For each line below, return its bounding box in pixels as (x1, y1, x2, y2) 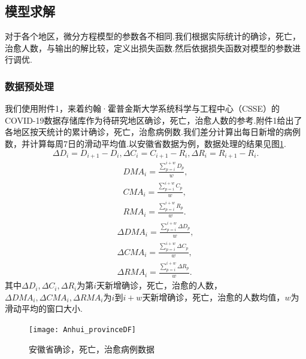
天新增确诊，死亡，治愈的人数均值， (142, 290, 285, 303)
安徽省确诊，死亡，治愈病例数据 (29, 342, 154, 355)
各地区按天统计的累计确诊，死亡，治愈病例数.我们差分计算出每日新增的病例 (5, 125, 301, 138)
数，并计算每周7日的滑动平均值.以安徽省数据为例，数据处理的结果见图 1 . (5, 137, 286, 149)
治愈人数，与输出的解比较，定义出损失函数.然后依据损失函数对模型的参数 (5, 41, 292, 54)
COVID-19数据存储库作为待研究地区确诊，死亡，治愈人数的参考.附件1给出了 (5, 113, 302, 126)
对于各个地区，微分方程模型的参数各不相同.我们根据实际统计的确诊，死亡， (5, 30, 301, 42)
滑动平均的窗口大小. (5, 302, 83, 315)
